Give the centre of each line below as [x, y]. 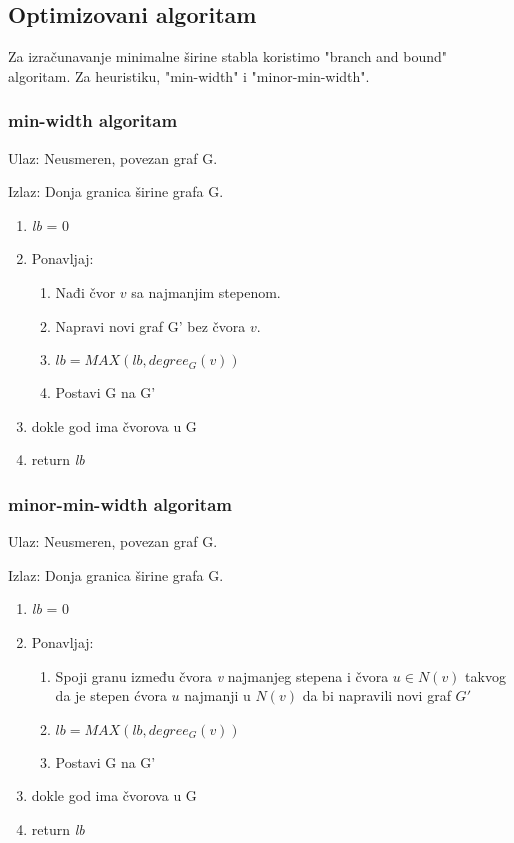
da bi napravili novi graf [376, 695]
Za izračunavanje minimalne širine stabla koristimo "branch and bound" [228, 56]
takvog [485, 675]
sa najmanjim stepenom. [206, 291]
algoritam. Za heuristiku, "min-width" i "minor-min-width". [189, 75]
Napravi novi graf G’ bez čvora [150, 325]
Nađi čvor [85, 291]
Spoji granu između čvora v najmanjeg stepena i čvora [222, 675]
